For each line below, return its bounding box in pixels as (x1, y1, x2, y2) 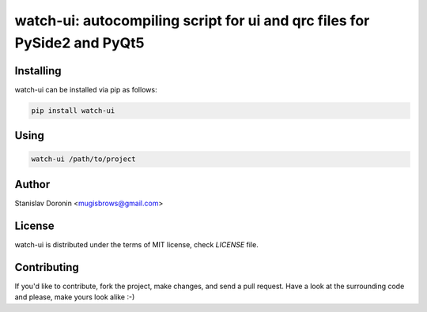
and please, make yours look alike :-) (14, 292, 135, 302)
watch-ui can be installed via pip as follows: (14, 85, 157, 94)
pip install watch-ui (31, 106, 115, 115)
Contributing (14, 261, 79, 274)
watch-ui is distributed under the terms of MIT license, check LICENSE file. (14, 239, 259, 249)
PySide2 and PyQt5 (14, 34, 145, 51)
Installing (14, 64, 62, 77)
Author (14, 178, 51, 191)
